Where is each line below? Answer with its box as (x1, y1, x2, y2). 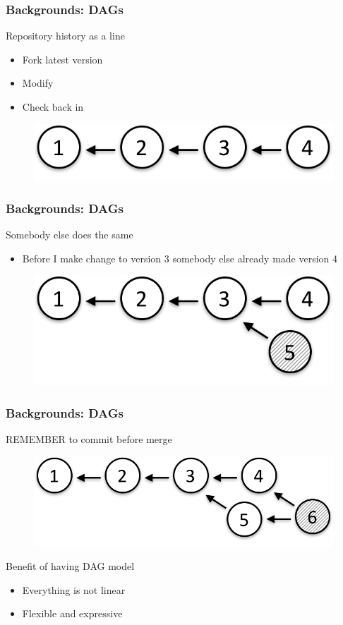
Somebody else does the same (6, 227, 133, 242)
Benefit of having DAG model (6, 559, 135, 574)
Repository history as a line (6, 28, 125, 43)
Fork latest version (22, 51, 103, 66)
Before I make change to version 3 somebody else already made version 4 (22, 250, 338, 265)
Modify (22, 75, 54, 90)
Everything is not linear (22, 582, 126, 597)
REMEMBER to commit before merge (6, 431, 172, 446)
